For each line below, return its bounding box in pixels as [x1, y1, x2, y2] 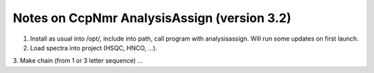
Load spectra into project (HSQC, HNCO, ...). [30, 43, 157, 52]
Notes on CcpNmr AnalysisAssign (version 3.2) [12, 10, 292, 25]
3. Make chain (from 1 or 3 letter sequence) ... [12, 56, 143, 65]
